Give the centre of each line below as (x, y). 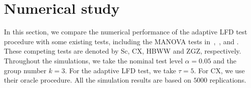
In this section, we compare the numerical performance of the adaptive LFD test (126, 32)
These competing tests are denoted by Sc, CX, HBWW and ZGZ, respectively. (123, 51)
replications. (228, 80)
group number (25, 70)
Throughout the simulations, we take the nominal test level (93, 60)
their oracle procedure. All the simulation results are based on (98, 80)
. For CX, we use (219, 70)
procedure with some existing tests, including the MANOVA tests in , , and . (121, 41)
